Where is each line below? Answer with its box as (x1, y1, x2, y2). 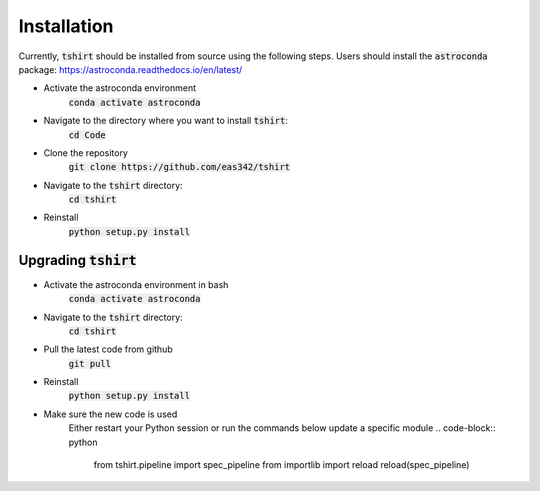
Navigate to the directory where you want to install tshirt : (43, 115, 289, 127)
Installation (18, 15, 114, 37)
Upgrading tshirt (18, 251, 137, 269)
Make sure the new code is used (43, 408, 178, 420)
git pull (68, 358, 112, 369)
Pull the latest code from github (43, 343, 174, 355)
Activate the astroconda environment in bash (43, 278, 229, 290)
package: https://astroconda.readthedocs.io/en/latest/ (18, 63, 243, 75)
